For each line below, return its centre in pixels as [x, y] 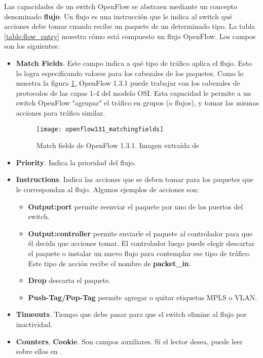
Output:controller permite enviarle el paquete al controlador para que [140, 233]
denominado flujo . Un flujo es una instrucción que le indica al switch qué [118, 16]
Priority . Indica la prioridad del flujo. [76, 162]
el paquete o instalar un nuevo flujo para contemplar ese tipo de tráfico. [139, 253]
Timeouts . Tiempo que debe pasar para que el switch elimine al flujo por [131, 314]
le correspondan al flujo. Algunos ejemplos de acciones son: [107, 189]
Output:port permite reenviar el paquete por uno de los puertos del [136, 206]
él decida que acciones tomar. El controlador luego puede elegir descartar [141, 243]
